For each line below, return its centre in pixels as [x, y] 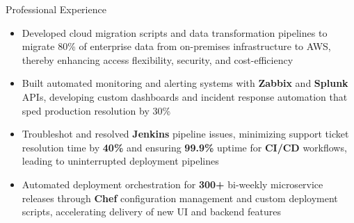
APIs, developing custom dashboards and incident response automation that [185, 96]
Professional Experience [56, 9]
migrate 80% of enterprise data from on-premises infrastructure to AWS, [176, 46]
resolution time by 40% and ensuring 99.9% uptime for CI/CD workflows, [184, 147]
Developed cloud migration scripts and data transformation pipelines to [175, 32]
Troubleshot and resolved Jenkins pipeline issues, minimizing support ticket [185, 134]
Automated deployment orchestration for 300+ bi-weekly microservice [172, 184]
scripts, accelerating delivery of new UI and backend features [151, 212]
